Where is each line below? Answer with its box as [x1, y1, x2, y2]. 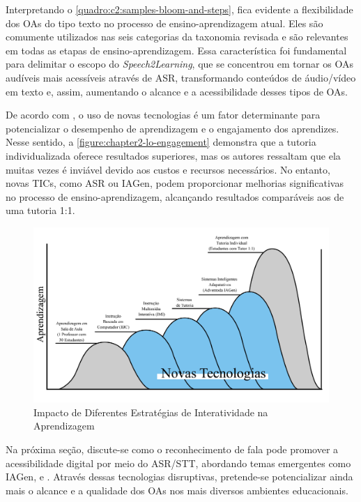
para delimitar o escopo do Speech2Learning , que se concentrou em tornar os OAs [6, 56, 353, 71]
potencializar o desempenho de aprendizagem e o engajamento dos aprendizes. [6, 121, 339, 135]
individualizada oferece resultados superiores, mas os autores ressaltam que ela [6, 148, 341, 162]
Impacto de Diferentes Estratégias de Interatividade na [33, 404, 268, 419]
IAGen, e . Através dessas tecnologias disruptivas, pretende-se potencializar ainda [6, 469, 353, 484]
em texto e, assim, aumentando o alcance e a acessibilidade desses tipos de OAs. [6, 84, 348, 98]
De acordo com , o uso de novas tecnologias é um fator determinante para [6, 107, 321, 122]
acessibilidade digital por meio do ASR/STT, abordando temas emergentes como [6, 455, 351, 470]
